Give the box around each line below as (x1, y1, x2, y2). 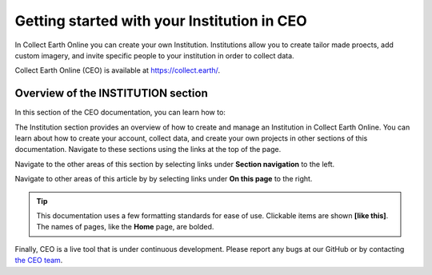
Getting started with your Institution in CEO (14, 12, 307, 30)
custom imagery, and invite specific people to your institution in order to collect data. (14, 50, 295, 60)
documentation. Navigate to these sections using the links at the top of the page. (14, 145, 282, 154)
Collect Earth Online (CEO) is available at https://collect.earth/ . (14, 66, 220, 75)
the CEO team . (14, 256, 63, 265)
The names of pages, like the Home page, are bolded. (36, 222, 214, 232)
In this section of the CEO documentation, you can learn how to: (14, 108, 226, 118)
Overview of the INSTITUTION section (14, 86, 208, 100)
